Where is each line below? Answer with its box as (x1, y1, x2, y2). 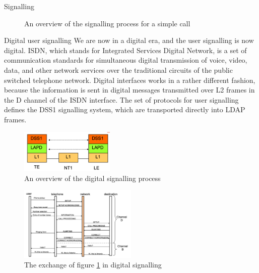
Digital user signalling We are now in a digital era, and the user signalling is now (4, 35, 254, 45)
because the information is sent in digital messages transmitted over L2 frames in (4, 84, 255, 95)
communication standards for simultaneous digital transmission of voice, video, (4, 55, 247, 65)
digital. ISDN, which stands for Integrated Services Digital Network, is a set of (4, 44, 247, 55)
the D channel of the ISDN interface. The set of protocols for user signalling (4, 94, 239, 105)
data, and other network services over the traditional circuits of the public (4, 64, 233, 75)
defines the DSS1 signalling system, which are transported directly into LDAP (4, 104, 245, 115)
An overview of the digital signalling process (24, 172, 161, 183)
